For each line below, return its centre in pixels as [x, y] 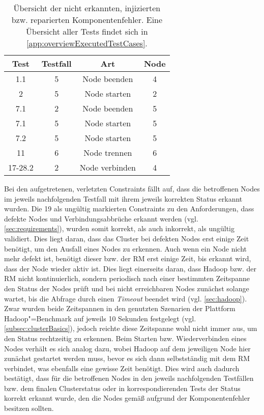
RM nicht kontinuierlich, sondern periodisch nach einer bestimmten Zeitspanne [127, 278]
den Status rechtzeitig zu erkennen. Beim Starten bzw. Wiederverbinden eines [125, 338]
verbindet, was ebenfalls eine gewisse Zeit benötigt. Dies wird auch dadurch [122, 368]
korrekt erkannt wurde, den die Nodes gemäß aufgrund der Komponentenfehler [127, 398]
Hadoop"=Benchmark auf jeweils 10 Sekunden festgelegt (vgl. [100, 318]
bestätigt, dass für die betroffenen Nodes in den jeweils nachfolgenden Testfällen [129, 378]
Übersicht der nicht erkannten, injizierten [87, 8]
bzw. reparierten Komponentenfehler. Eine [87, 20]
